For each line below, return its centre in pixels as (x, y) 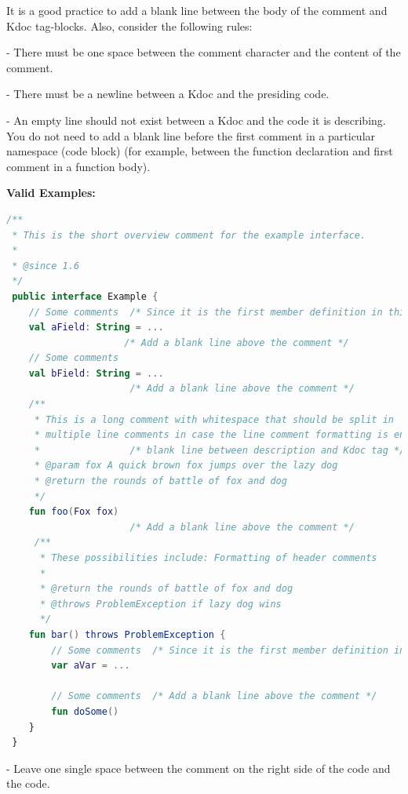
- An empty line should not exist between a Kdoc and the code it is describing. (196, 120)
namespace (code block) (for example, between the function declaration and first (200, 151)
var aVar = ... (91, 666)
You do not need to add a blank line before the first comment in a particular (191, 135)
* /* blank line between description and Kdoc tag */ (220, 450)
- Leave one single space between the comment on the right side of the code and (199, 768)
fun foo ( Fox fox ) (74, 512)
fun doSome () (85, 711)
